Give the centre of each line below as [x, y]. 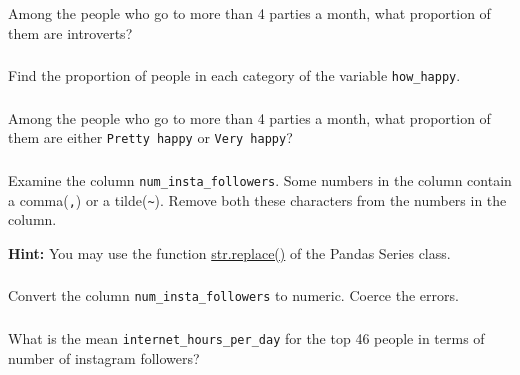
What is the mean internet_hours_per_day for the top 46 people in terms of [246, 337]
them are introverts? [70, 32]
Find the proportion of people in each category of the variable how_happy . [234, 75]
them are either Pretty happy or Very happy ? [150, 137]
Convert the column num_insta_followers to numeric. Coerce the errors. [233, 295]
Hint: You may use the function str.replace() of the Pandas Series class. [229, 252]
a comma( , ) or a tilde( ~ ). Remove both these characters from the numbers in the [257, 199]
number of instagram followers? [104, 357]
